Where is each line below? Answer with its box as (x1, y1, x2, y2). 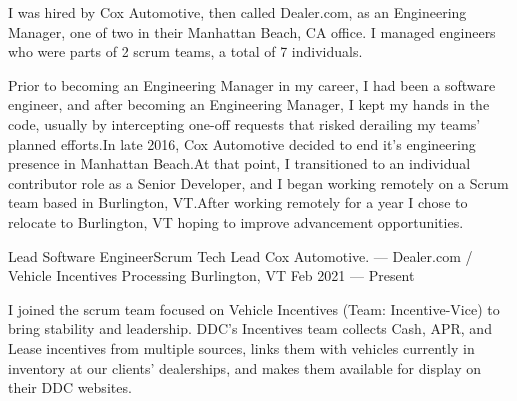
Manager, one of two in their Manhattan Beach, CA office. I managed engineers (8, 21, 496, 42)
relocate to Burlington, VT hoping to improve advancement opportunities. (8, 211, 464, 232)
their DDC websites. (8, 377, 132, 398)
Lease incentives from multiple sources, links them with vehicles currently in (8, 337, 475, 358)
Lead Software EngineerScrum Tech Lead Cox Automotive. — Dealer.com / (8, 245, 473, 266)
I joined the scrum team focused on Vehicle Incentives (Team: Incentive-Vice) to (8, 298, 500, 319)
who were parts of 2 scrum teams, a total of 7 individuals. (8, 41, 363, 62)
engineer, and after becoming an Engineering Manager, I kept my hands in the (8, 94, 490, 115)
